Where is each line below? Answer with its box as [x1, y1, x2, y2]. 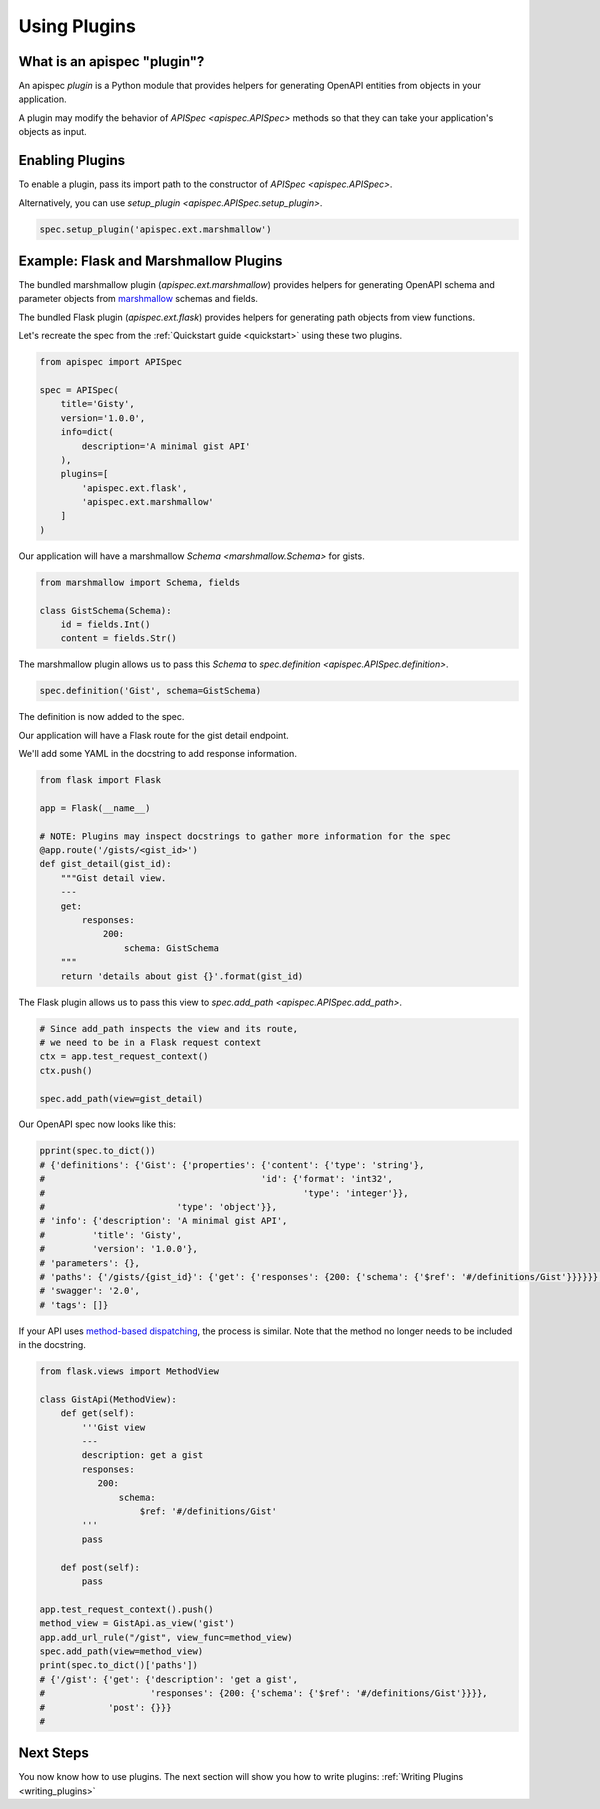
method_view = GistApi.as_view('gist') [39, 1618, 235, 1629]
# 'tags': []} [39, 1299, 109, 1310]
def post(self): [60, 1561, 140, 1573]
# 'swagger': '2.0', [39, 1285, 140, 1297]
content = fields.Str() [60, 633, 177, 644]
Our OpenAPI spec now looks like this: [18, 1118, 177, 1130]
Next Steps [18, 1745, 89, 1762]
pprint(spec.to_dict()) [39, 1145, 157, 1157]
